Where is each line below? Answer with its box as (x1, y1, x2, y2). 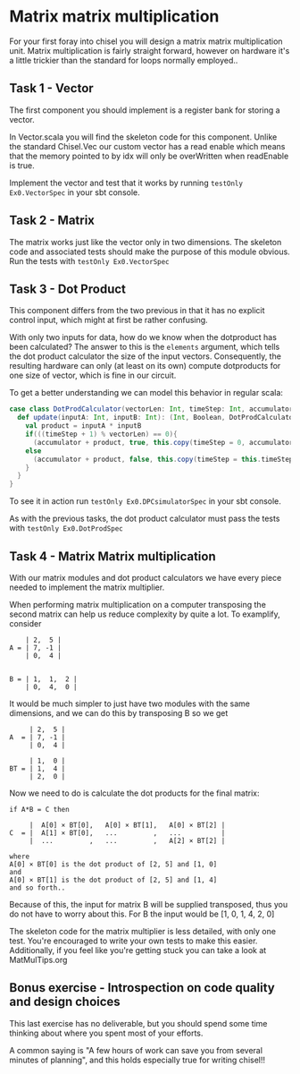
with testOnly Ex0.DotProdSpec (9, 523, 123, 533)
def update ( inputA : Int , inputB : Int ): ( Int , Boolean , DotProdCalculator (17, 413, 297, 422)
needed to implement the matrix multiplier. (9, 582, 165, 592)
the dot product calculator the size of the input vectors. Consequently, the (9, 351, 281, 362)
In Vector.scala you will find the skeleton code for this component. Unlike (9, 132, 278, 142)
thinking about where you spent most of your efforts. (9, 1027, 204, 1038)
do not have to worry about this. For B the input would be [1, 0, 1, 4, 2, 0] (9, 908, 275, 919)
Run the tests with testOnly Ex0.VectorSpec (9, 255, 170, 266)
